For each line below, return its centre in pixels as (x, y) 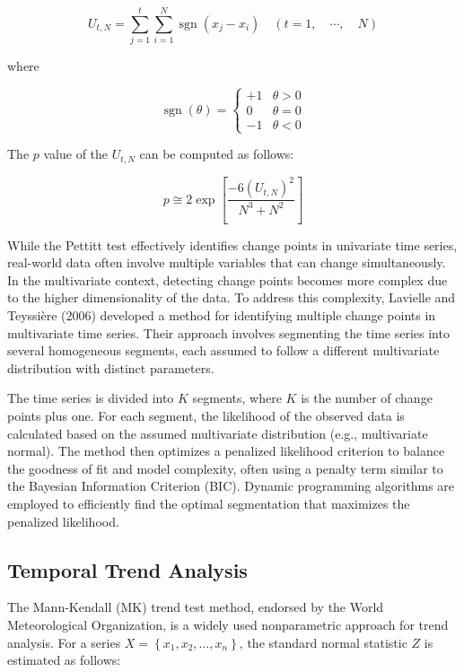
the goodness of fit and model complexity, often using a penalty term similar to (225, 468)
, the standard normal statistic (323, 642)
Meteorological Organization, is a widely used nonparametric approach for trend (228, 624)
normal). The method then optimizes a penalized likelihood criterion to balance (226, 451)
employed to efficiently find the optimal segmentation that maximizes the (209, 503)
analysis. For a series (64, 642)
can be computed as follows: (217, 154)
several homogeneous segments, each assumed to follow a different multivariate (223, 350)
